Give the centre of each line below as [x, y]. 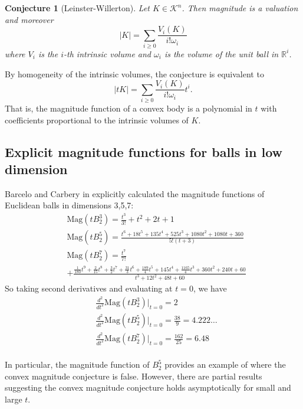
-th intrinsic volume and [108, 53]
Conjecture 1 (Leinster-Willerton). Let [77, 8]
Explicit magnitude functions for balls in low [144, 151]
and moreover [29, 19]
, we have [210, 288]
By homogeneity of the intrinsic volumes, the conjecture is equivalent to [134, 73]
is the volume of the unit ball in [221, 53]
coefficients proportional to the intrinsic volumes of [97, 120]
